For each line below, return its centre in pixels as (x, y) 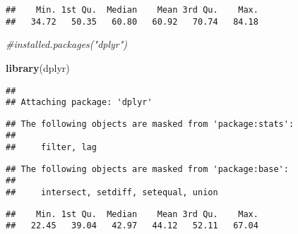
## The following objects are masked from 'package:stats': (150, 124)
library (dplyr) (38, 67)
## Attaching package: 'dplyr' (79, 103)
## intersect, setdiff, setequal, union (112, 193)
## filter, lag (51, 148)
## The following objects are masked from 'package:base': (147, 169)
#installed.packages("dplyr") (67, 44)
